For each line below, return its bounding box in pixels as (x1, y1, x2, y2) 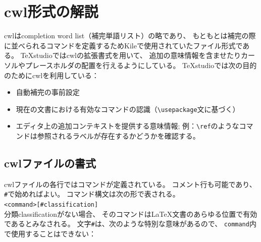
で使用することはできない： (4, 228, 96, 238)
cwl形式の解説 (4, 1, 98, 22)
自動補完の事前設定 (16, 87, 80, 97)
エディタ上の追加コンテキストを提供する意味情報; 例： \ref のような (16, 120, 239, 131)
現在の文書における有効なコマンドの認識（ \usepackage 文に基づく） (16, 103, 240, 114)
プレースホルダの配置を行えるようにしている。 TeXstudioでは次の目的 (25, 59, 257, 70)
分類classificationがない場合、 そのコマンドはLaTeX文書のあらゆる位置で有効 (4, 208, 257, 219)
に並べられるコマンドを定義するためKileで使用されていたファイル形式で (4, 40, 243, 50)
